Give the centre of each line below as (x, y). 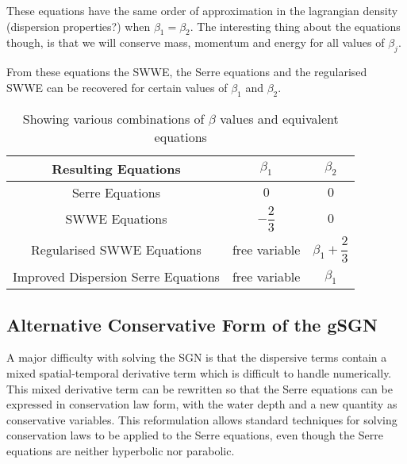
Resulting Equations (116, 168)
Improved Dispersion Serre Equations (116, 277)
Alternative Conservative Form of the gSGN (192, 324)
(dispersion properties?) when (79, 26)
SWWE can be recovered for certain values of (117, 87)
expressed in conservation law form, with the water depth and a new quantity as (202, 404)
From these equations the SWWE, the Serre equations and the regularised (187, 72)
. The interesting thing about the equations (295, 26)
